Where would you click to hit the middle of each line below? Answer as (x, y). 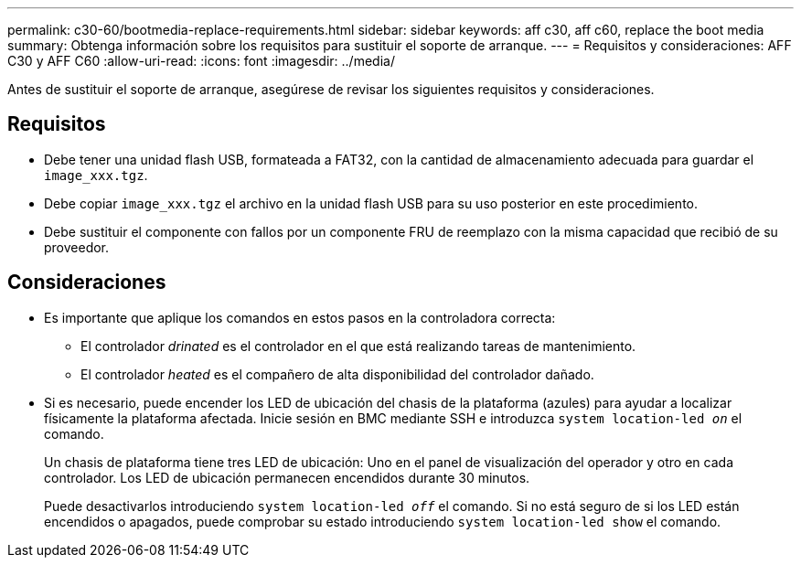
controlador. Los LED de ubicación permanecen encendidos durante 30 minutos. (287, 477)
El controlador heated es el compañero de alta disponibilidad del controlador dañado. (337, 374)
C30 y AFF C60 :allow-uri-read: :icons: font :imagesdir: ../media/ (201, 61)
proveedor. (77, 247)
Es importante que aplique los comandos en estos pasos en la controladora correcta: (300, 317)
